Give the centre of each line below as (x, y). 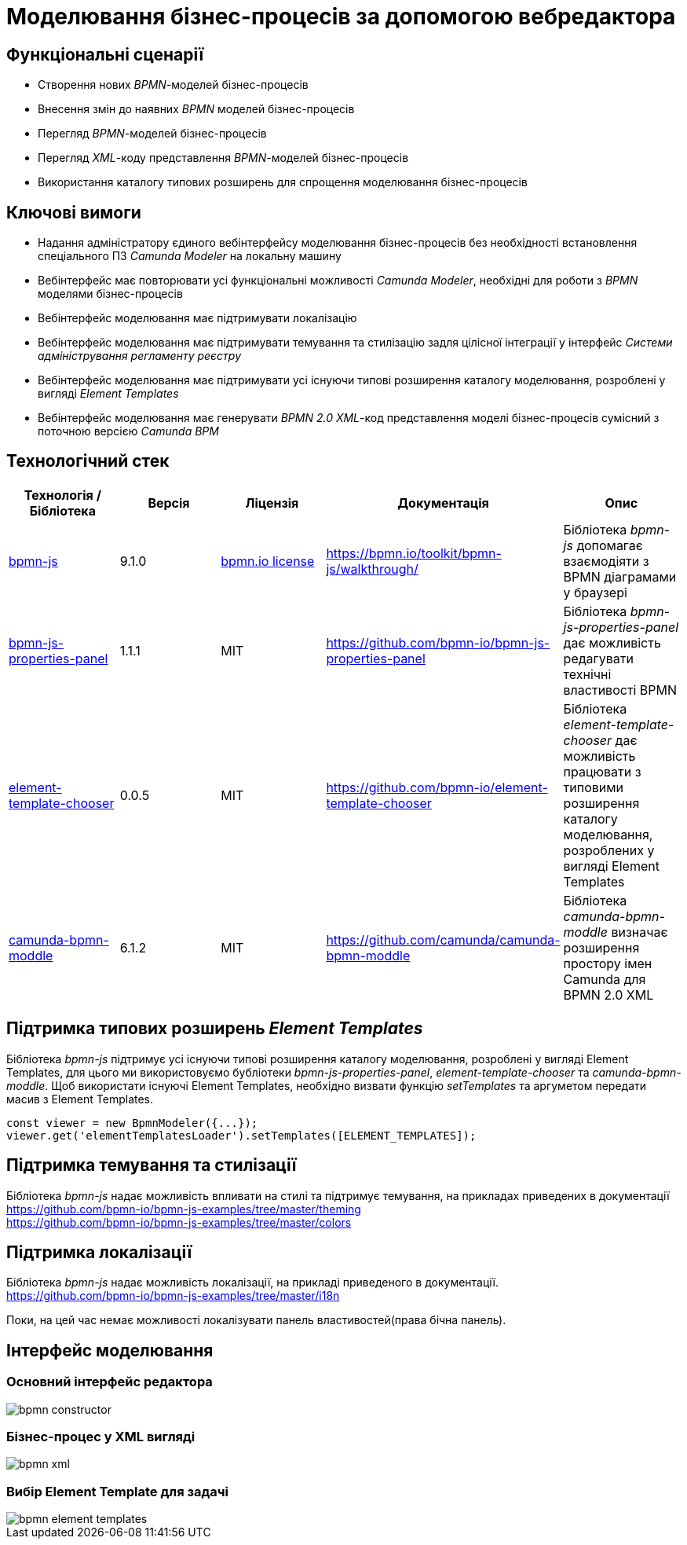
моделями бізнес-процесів (110, 294)
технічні (587, 674)
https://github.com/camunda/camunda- (443, 939)
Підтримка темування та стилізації (152, 1165)
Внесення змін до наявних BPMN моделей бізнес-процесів (196, 109)
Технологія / (62, 495)
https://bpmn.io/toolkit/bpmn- (414, 553)
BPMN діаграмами (620, 576)
